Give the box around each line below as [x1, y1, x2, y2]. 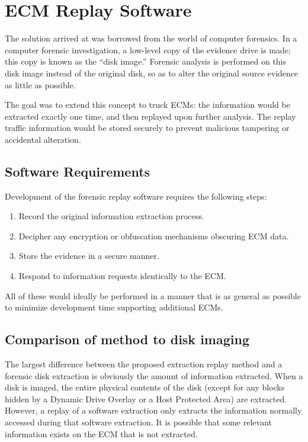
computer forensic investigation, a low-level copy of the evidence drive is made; [5, 43, 291, 56]
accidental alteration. [5, 133, 81, 145]
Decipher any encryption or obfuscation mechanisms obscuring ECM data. [18, 229, 289, 242]
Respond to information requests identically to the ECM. [18, 270, 226, 282]
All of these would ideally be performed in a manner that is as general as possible [5, 289, 301, 302]
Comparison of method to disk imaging [5, 330, 249, 348]
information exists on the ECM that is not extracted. [5, 427, 198, 440]
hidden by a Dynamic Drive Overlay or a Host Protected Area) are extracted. [5, 392, 287, 405]
